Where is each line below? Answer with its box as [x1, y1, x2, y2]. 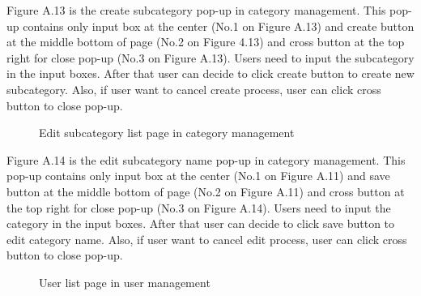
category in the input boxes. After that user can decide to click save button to [6, 215, 395, 232]
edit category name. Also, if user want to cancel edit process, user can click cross [6, 230, 407, 247]
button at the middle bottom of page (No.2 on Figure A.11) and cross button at [6, 182, 405, 199]
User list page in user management [39, 273, 210, 290]
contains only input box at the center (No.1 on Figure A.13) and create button [23, 17, 415, 34]
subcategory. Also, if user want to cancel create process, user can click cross [6, 80, 381, 97]
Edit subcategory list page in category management [39, 124, 295, 141]
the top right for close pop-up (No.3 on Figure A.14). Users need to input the [6, 199, 391, 216]
